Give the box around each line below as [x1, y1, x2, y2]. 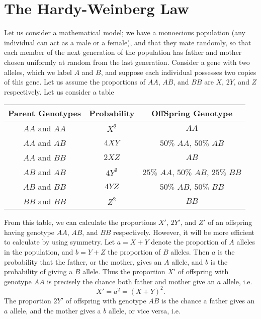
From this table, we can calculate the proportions [4, 217, 156, 227]
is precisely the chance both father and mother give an [47, 276, 215, 286]
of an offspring [208, 217, 252, 227]
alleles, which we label [4, 66, 72, 77]
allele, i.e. [223, 276, 252, 286]
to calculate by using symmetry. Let [4, 236, 115, 247]
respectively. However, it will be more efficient [113, 226, 254, 237]
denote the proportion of [151, 236, 227, 247]
